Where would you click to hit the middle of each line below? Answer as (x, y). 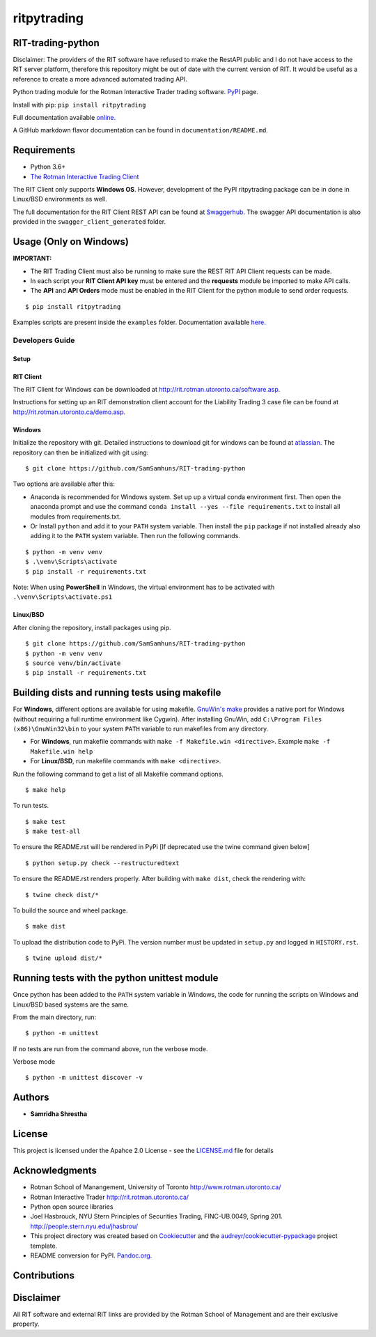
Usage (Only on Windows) (71, 242)
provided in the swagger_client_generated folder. (89, 222)
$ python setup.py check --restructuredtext (103, 863)
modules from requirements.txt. (76, 517)
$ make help (46, 790)
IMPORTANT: (32, 259)
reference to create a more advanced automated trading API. (100, 79)
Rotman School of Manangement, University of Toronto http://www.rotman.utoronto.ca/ (156, 1187)
